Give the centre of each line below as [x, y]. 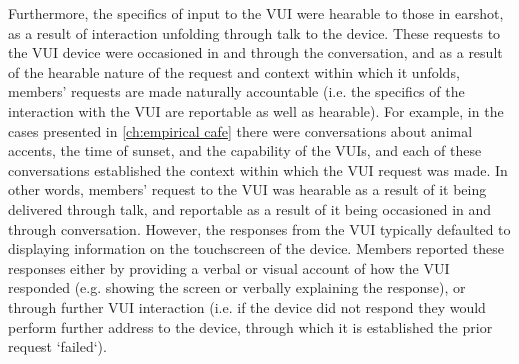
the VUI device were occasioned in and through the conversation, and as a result [255, 52]
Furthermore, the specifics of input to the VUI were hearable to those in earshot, [256, 13]
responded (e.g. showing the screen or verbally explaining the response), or [237, 287]
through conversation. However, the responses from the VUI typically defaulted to [259, 228]
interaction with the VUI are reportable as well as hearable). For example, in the [256, 110]
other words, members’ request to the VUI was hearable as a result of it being [247, 189]
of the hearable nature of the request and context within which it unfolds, [234, 71]
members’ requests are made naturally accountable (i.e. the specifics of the [236, 91]
